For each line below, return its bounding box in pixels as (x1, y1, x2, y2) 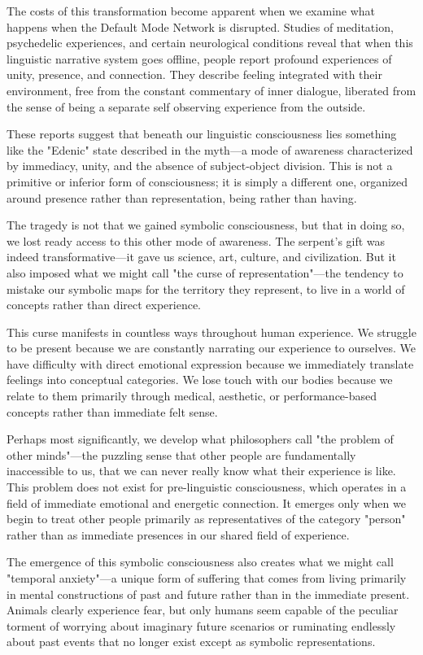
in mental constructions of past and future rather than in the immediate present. (7, 585, 410, 602)
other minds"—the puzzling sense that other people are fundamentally (7, 446, 356, 463)
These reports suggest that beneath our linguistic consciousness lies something (7, 125, 397, 142)
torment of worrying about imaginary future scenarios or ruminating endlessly (7, 617, 396, 634)
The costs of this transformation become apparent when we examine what (7, 2, 376, 19)
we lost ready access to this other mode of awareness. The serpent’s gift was (7, 232, 386, 249)
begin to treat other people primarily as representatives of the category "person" (7, 510, 406, 527)
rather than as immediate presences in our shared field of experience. (7, 526, 350, 543)
